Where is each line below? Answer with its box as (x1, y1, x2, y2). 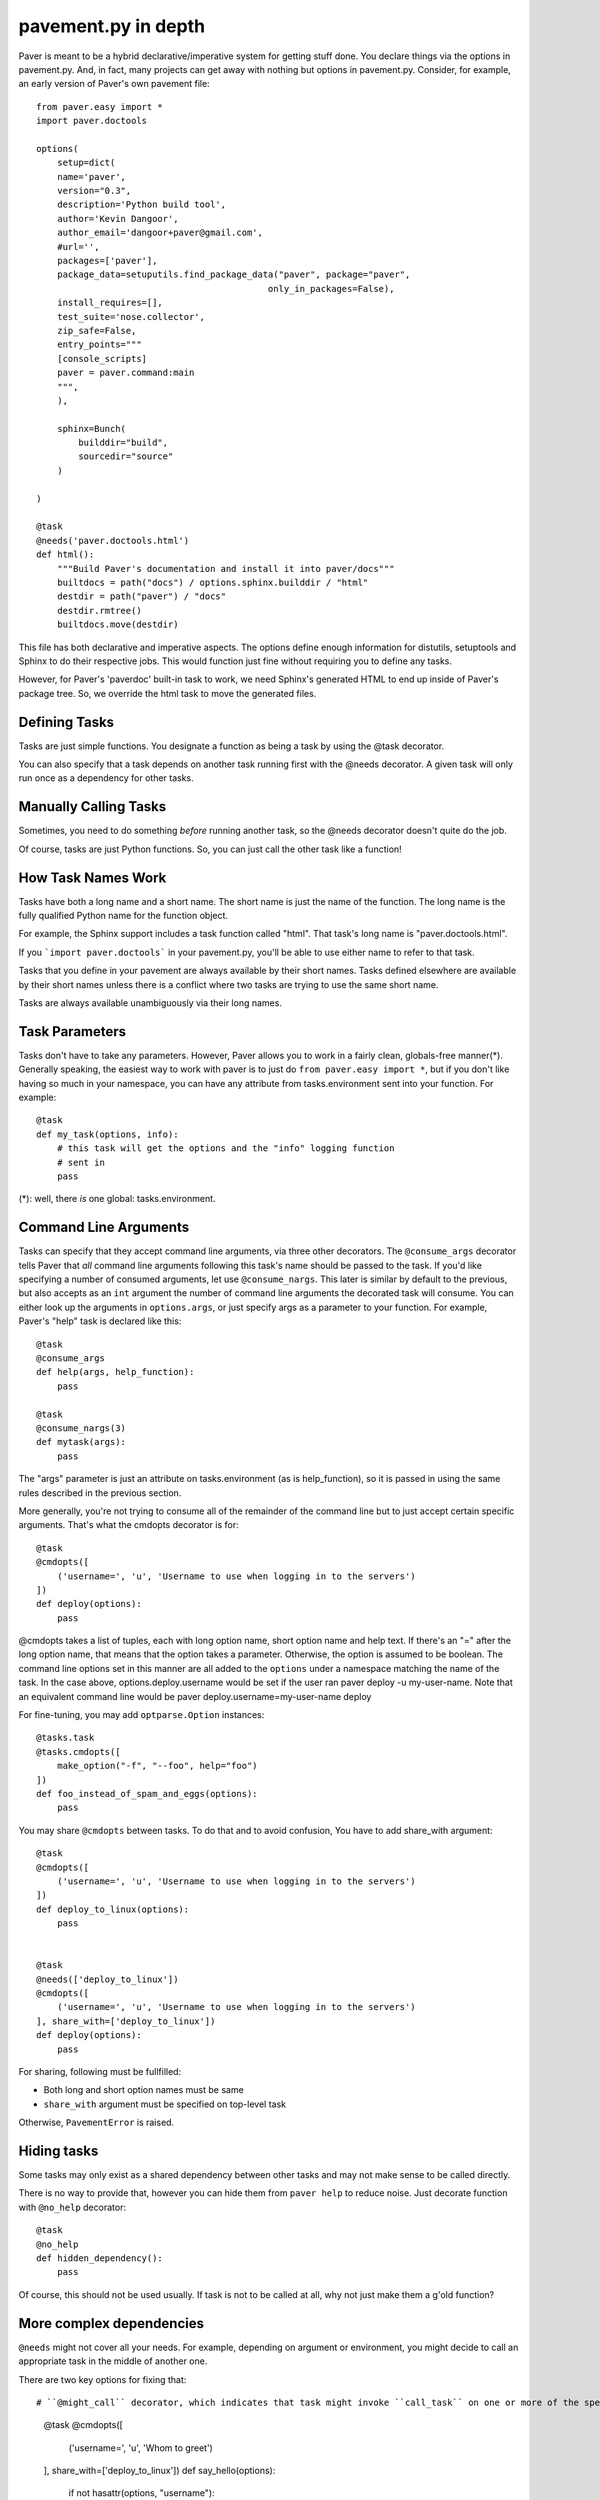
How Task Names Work (18, 869, 167, 886)
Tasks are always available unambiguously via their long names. (18, 996, 282, 1009)
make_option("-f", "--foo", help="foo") (56, 1760, 259, 1772)
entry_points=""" (56, 339, 142, 350)
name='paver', (56, 171, 127, 182)
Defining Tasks (18, 713, 115, 730)
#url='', (56, 241, 100, 252)
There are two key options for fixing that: (18, 2373, 187, 2385)
